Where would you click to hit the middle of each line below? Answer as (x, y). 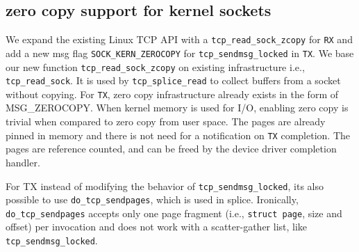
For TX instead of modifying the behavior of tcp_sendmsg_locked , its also (165, 186)
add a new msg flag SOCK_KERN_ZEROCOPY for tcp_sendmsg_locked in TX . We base (180, 53)
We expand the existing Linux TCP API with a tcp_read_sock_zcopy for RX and (179, 39)
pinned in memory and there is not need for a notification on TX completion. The (178, 135)
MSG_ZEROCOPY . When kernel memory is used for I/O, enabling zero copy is (177, 108)
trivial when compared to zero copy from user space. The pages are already (166, 121)
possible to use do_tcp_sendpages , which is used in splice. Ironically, (152, 199)
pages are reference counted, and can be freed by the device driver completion (171, 149)
